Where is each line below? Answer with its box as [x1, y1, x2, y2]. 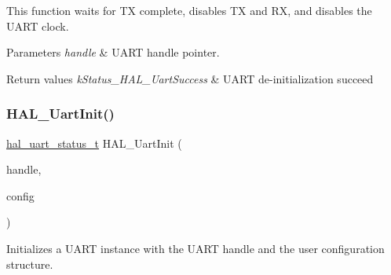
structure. [6, 255, 53, 272]
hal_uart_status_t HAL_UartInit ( [6, 134, 182, 151]
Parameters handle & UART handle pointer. [6, 44, 220, 60]
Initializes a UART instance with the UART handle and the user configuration [6, 240, 385, 256]
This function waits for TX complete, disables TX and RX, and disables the [6, 2, 372, 18]
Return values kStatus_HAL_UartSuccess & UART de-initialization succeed [6, 70, 374, 86]
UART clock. [6, 17, 69, 34]
